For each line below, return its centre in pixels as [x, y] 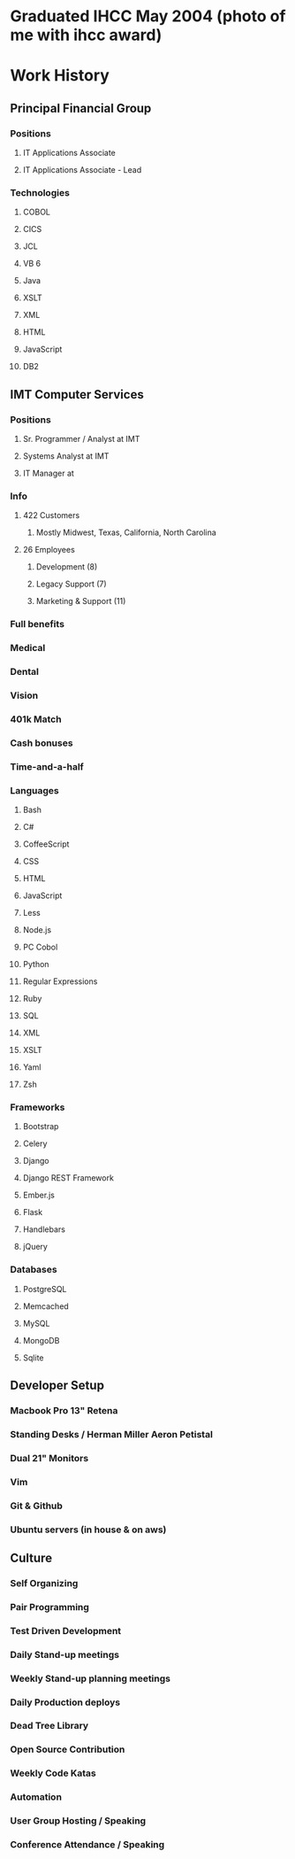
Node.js [37, 930]
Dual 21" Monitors [49, 1458]
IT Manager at [48, 473]
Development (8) [67, 567]
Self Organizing [44, 1583]
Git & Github [36, 1506]
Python [36, 964]
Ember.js [39, 1195]
